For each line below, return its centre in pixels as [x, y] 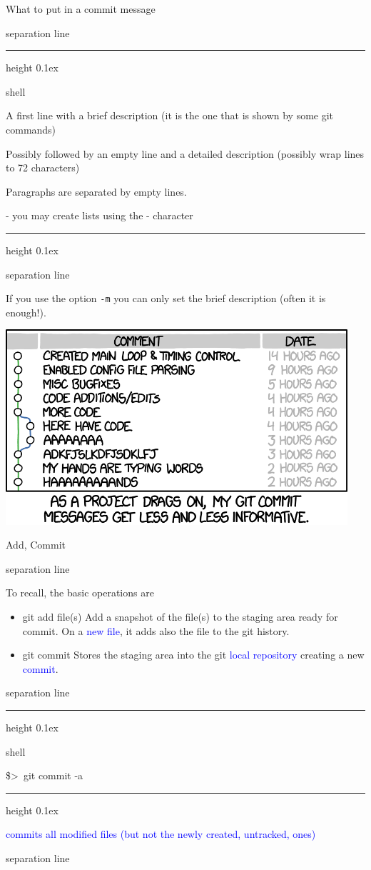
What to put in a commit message [81, 9]
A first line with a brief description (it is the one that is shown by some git [170, 115]
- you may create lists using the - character [100, 215]
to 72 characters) [43, 167]
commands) [31, 129]
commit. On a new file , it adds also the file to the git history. [156, 630]
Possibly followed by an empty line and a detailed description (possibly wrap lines [185, 153]
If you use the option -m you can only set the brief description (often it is [166, 298]
